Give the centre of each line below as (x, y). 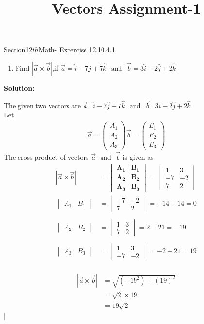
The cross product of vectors (46, 157)
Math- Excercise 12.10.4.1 (77, 49)
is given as (138, 157)
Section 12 (18, 49)
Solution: (19, 87)
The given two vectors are (42, 105)
